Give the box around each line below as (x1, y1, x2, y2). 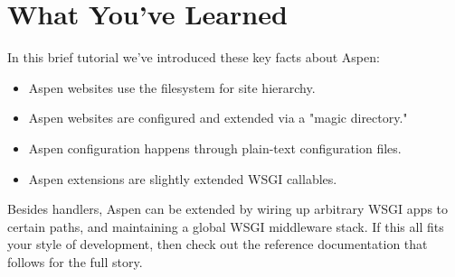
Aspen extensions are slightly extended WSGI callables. (28, 169, 337, 188)
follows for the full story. (7, 252, 143, 271)
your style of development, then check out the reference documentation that (7, 235, 428, 254)
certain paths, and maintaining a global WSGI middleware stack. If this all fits (7, 217, 444, 235)
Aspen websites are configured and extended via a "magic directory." (28, 108, 408, 127)
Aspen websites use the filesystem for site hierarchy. (28, 78, 316, 97)
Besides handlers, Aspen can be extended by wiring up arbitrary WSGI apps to (7, 199, 449, 218)
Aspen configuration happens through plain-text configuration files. (28, 138, 402, 157)
